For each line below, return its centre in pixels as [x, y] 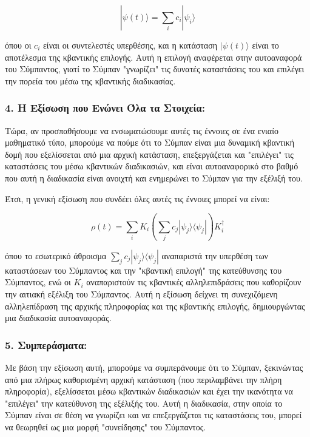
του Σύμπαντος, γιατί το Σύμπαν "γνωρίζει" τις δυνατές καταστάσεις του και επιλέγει [155, 69]
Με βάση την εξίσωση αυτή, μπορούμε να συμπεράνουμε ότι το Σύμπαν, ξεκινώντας [154, 368]
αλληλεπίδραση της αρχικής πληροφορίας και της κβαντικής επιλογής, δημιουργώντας [155, 306]
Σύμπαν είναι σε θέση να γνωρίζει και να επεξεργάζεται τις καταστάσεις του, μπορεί [153, 415]
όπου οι [18, 45]
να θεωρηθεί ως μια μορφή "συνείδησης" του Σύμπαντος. [106, 427]
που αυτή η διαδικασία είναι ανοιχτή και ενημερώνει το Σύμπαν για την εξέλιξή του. [154, 178]
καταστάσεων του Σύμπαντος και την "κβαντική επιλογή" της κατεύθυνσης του [143, 270]
